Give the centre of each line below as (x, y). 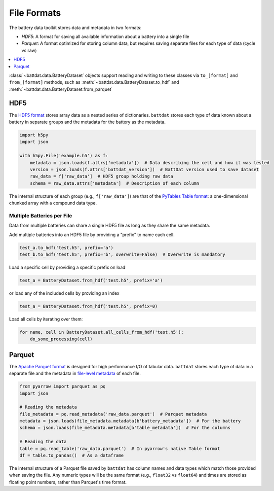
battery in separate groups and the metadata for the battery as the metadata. (87, 122)
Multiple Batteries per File (41, 215)
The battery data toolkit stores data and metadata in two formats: (75, 28)
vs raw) (29, 50)
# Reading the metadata (48, 407)
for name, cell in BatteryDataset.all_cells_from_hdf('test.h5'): (101, 332)
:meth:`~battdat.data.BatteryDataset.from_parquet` (61, 89)
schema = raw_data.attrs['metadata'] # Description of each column (115, 183)
